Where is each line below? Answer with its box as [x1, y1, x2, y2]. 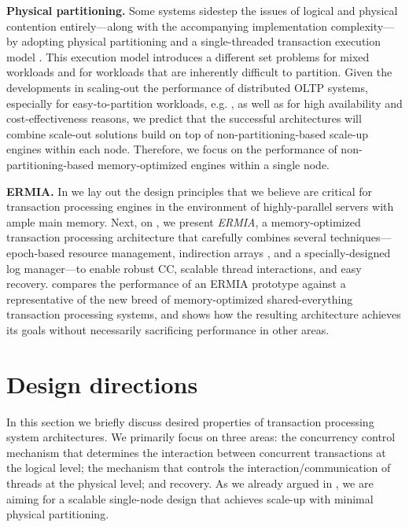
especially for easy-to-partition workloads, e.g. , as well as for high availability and [6, 94, 403, 111]
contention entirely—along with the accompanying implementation [6, 17, 328, 34]
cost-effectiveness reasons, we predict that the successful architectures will [6, 110, 362, 127]
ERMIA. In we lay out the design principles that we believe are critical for [6, 182, 373, 199]
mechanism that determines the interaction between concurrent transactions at [6, 444, 386, 460]
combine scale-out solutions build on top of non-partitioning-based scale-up [6, 125, 369, 142]
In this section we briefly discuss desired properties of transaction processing [6, 413, 374, 429]
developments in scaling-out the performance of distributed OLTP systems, [6, 79, 368, 95]
